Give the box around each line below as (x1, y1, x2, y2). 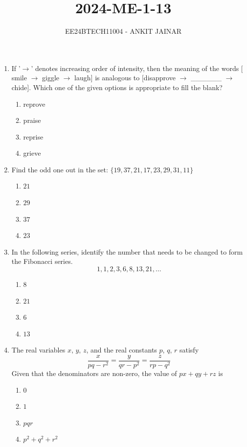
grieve (23, 148, 41, 158)
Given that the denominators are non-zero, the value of (11, 368, 177, 378)
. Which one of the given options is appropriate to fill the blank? (29, 82, 223, 92)
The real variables (11, 345, 66, 355)
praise (23, 115, 41, 125)
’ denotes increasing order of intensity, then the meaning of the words (31, 63, 239, 73)
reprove (23, 98, 45, 109)
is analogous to (95, 72, 140, 83)
